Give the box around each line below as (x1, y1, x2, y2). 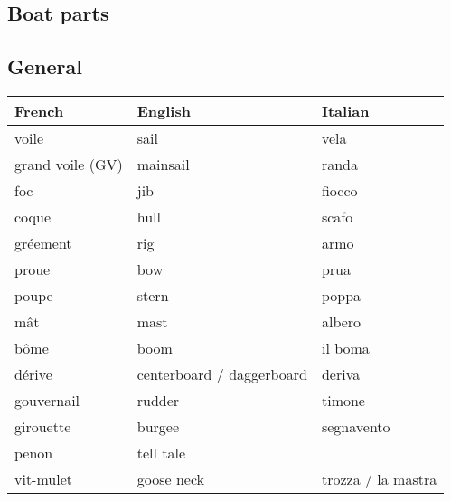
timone (321, 389, 365, 411)
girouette (14, 415, 71, 437)
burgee (136, 415, 180, 437)
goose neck (136, 468, 205, 489)
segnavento (321, 415, 390, 437)
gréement (14, 232, 72, 253)
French (14, 99, 64, 121)
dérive (14, 363, 52, 384)
